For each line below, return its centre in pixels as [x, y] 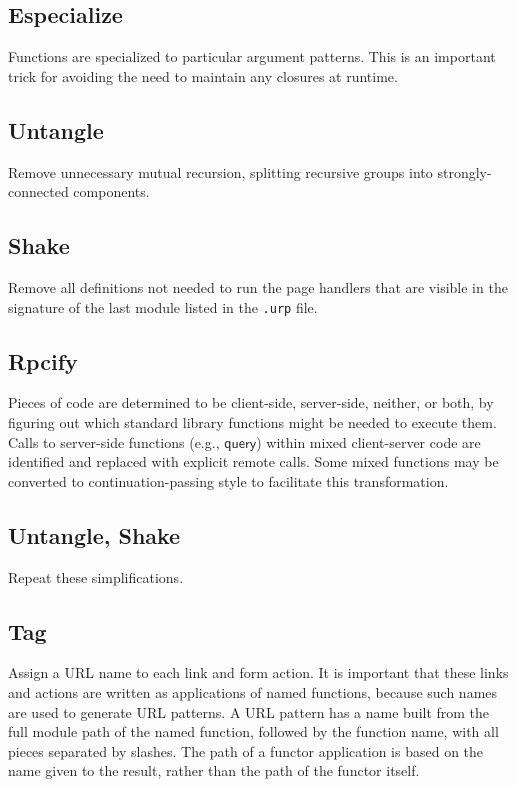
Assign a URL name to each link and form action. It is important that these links [258, 672]
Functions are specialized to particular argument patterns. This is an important [252, 56]
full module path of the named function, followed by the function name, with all [253, 731]
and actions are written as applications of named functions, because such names [253, 692]
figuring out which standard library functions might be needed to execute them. [252, 422]
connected [38, 191]
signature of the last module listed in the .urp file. [163, 306]
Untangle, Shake [94, 534]
